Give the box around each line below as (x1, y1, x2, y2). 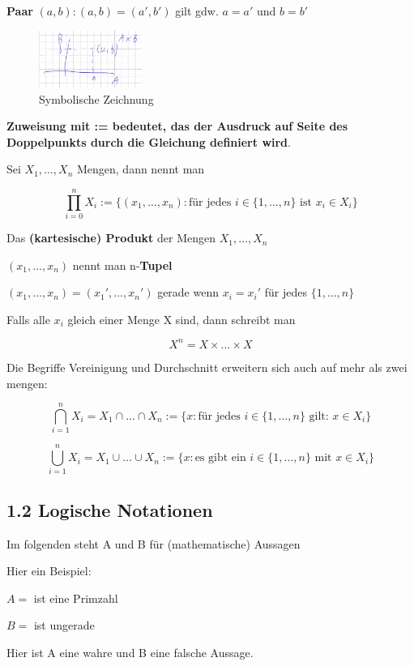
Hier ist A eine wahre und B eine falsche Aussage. (6, 643, 254, 660)
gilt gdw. (175, 2, 219, 19)
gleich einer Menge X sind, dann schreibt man (67, 310, 296, 327)
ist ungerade (33, 617, 95, 634)
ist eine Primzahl (33, 589, 118, 606)
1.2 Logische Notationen (6, 497, 213, 522)
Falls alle (6, 310, 50, 327)
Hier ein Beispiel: (6, 562, 92, 579)
